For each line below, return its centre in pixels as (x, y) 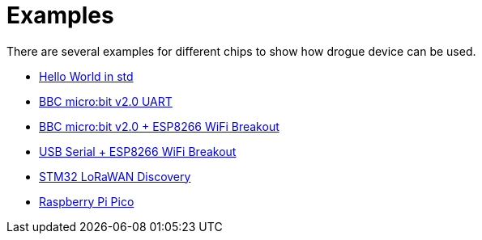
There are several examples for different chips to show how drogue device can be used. (241, 51)
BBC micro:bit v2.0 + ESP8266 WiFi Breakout (159, 126)
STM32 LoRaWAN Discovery (115, 176)
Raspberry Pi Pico (87, 201)
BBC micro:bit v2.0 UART (106, 101)
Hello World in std (86, 76)
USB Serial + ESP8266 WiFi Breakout (138, 151)
